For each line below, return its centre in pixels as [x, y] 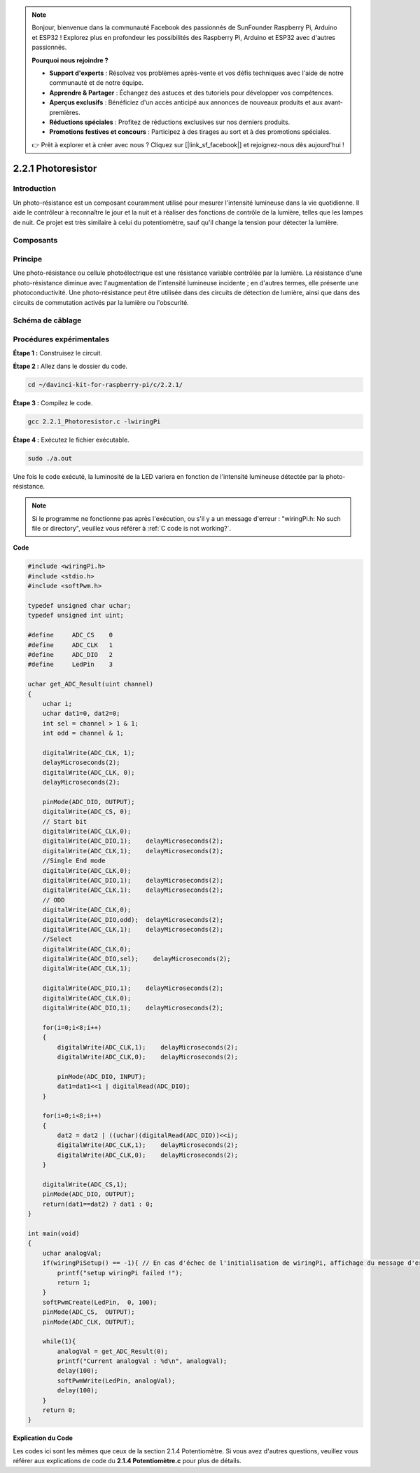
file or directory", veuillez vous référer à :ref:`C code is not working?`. [131, 529]
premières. [65, 112]
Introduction [34, 189]
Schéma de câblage [47, 320]
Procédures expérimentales [61, 339]
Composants [35, 240]
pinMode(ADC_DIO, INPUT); [101, 1077]
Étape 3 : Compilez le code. [53, 402]
